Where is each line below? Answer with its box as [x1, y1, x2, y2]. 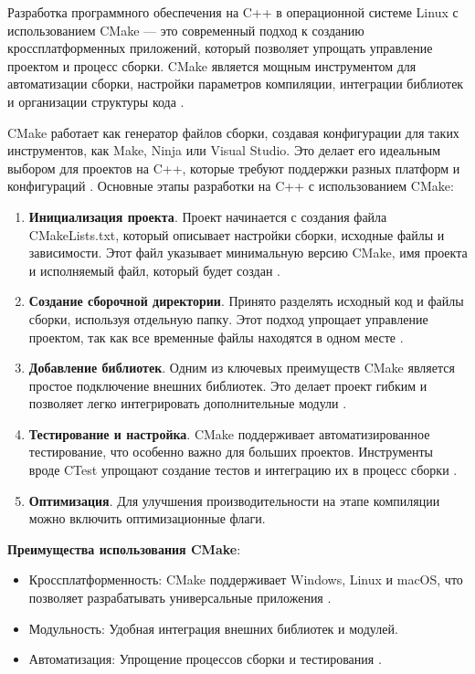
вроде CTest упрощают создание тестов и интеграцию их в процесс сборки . [28, 460, 458, 479]
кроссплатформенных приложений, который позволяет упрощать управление [7, 38, 433, 58]
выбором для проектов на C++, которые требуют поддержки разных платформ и [7, 158, 460, 177]
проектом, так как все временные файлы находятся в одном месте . [28, 327, 404, 346]
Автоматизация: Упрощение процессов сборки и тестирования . [28, 649, 382, 669]
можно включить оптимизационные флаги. [28, 509, 266, 528]
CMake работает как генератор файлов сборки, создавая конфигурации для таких [7, 122, 459, 142]
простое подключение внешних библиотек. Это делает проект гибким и [28, 375, 427, 395]
